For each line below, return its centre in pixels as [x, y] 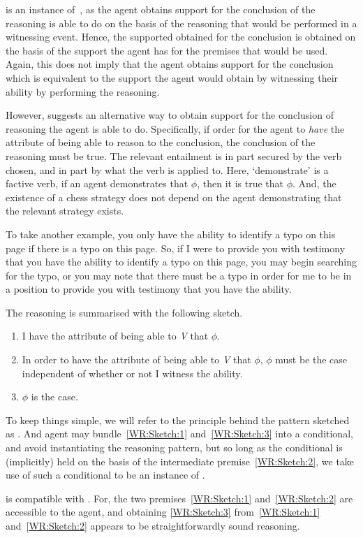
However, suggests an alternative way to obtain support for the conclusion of [170, 115]
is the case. [54, 397]
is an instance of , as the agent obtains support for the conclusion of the [161, 9]
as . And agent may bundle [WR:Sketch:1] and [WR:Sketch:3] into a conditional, [179, 434]
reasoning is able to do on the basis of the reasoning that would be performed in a [181, 23]
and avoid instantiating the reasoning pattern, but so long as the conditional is [174, 448]
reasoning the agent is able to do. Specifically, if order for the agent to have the [175, 128]
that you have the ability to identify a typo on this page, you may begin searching [181, 262]
